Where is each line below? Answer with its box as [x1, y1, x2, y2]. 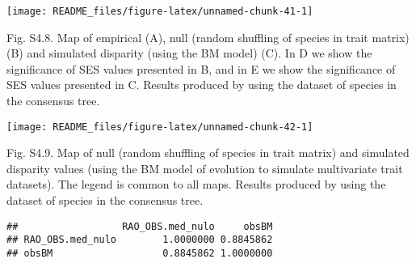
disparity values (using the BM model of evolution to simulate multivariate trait [6, 159, 403, 176]
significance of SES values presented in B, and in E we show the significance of [6, 60, 396, 77]
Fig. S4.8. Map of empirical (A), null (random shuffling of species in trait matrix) [6, 28, 410, 45]
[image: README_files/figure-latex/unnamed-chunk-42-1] [6, 121, 313, 133]
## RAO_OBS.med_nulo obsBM [6, 220, 273, 232]
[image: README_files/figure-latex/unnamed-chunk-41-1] [6, 6, 313, 17]
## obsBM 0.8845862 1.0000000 [6, 247, 273, 259]
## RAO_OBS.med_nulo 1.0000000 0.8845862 [6, 234, 273, 246]
